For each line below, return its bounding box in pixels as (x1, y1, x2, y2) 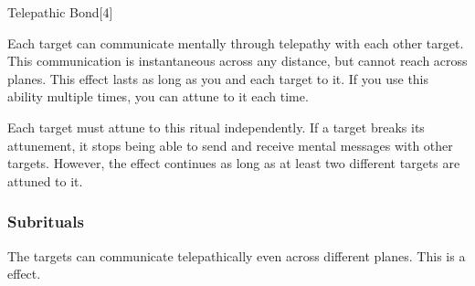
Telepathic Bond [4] (7, 3, 113, 21)
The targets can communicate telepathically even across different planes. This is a (7, 246, 466, 265)
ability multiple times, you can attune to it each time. (7, 87, 309, 106)
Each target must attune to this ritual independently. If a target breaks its (7, 117, 425, 136)
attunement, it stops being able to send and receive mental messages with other (7, 135, 453, 154)
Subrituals (7, 210, 84, 233)
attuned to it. (7, 171, 83, 190)
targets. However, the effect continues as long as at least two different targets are (7, 154, 460, 173)
